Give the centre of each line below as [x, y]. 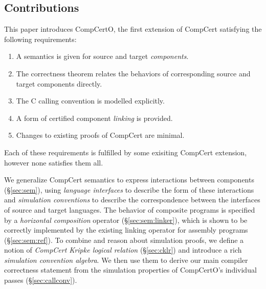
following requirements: [40, 39]
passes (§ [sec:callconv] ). [41, 280]
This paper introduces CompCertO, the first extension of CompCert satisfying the [133, 29]
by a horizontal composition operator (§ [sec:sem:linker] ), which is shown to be [126, 220]
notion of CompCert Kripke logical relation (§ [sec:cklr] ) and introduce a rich [123, 250]
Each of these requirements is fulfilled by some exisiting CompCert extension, [126, 152]
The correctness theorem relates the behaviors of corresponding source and [133, 73]
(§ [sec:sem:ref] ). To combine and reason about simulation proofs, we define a [124, 240]
